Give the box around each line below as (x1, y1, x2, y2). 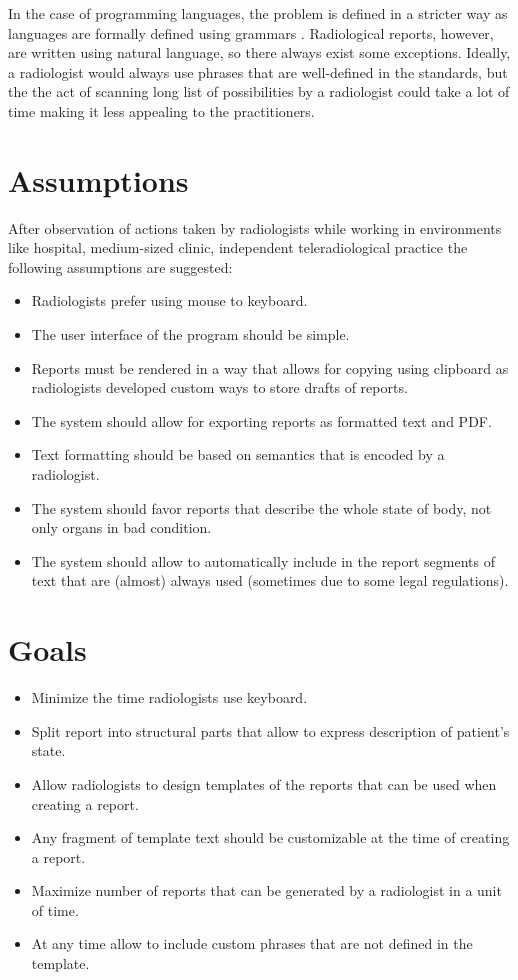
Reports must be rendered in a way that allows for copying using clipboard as (31, 357, 509, 378)
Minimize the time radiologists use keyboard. (31, 687, 308, 708)
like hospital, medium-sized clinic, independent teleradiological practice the (8, 237, 468, 258)
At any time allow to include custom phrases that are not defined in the (31, 933, 473, 954)
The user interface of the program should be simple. (31, 324, 350, 345)
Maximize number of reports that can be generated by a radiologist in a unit (31, 880, 502, 901)
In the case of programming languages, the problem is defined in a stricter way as (8, 3, 508, 23)
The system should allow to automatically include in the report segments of (31, 550, 496, 571)
